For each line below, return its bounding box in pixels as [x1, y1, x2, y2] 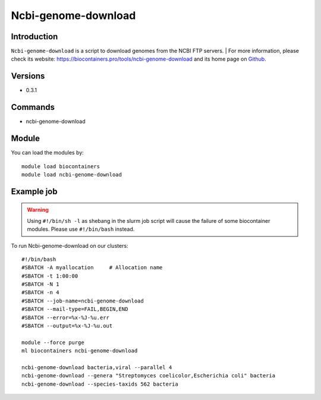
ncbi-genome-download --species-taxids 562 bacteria [21, 380, 178, 388]
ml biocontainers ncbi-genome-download [21, 348, 138, 354]
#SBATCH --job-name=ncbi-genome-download [21, 297, 144, 304]
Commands [11, 102, 55, 112]
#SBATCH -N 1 [21, 281, 59, 288]
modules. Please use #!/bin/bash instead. [27, 226, 135, 233]
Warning [27, 206, 49, 213]
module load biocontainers [21, 163, 100, 169]
